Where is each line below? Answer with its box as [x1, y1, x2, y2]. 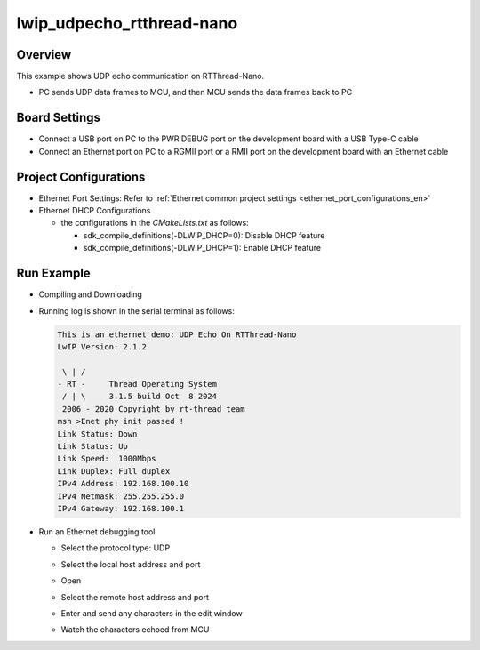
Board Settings [16, 110, 101, 125]
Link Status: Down [57, 429, 138, 439]
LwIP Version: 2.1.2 [57, 341, 147, 351]
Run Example [16, 266, 91, 281]
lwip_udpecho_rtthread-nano [16, 13, 238, 33]
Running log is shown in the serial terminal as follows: [38, 305, 235, 316]
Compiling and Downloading [38, 289, 142, 300]
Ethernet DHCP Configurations [38, 205, 151, 216]
